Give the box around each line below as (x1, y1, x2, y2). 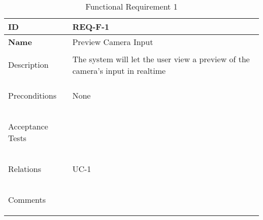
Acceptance (8, 120, 49, 132)
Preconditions (8, 90, 57, 101)
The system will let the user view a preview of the (72, 53, 250, 65)
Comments (8, 194, 46, 205)
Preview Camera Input (72, 36, 153, 48)
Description (8, 59, 49, 70)
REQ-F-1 (72, 21, 109, 32)
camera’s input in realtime (72, 64, 166, 76)
